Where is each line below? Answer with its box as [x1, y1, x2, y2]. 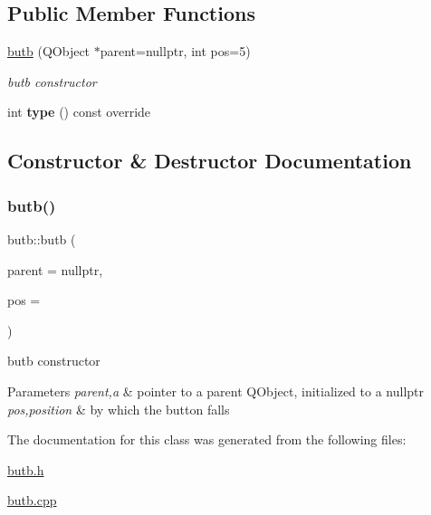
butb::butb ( [7, 229, 76, 248]
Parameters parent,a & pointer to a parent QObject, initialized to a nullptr [7, 381, 424, 400]
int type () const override [7, 102, 151, 121]
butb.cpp [7, 491, 57, 510]
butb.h [7, 460, 44, 479]
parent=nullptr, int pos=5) [100, 42, 251, 61]
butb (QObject [7, 42, 91, 61]
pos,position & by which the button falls [7, 399, 230, 418]
